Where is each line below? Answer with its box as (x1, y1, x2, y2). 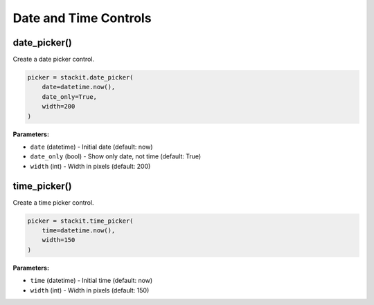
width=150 (42, 236, 75, 244)
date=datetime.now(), (42, 83, 116, 91)
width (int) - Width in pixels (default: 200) (30, 162, 151, 170)
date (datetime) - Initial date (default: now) (30, 142, 153, 151)
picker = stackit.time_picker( (27, 216, 134, 225)
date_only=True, (42, 93, 97, 100)
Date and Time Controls (12, 10, 152, 26)
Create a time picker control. (12, 198, 94, 207)
